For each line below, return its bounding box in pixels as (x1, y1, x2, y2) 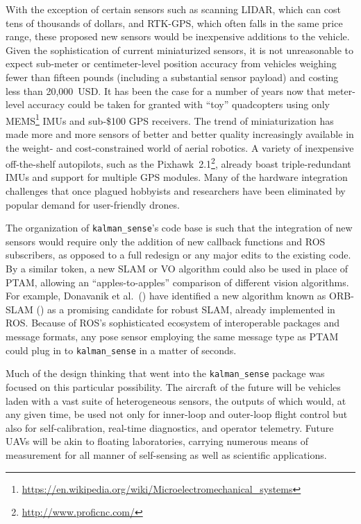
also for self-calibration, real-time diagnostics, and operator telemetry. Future (6, 420, 334, 435)
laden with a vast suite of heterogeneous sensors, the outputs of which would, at (6, 393, 346, 408)
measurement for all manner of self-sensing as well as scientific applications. (6, 447, 327, 462)
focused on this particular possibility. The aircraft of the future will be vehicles (6, 379, 341, 394)
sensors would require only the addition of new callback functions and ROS (6, 234, 326, 248)
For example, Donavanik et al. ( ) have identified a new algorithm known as (6, 288, 326, 303)
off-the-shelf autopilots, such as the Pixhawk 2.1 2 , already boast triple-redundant (6, 155, 351, 171)
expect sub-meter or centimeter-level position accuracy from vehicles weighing (6, 56, 337, 71)
